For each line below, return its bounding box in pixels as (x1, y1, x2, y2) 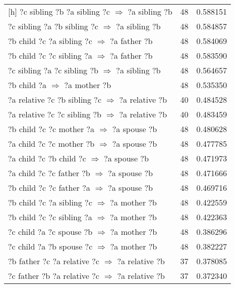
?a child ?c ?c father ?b (8, 167, 90, 179)
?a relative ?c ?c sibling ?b (8, 108, 101, 120)
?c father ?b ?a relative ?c (8, 270, 99, 281)
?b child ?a (8, 79, 47, 91)
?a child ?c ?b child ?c (8, 152, 86, 164)
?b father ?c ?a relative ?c (8, 255, 99, 267)
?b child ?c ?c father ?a (8, 182, 90, 193)
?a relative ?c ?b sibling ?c (8, 94, 101, 105)
